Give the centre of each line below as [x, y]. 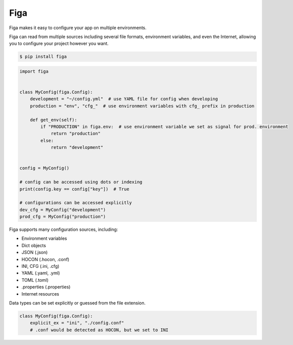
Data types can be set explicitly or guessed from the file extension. [77, 303]
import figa [34, 71]
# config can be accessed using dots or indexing [81, 182]
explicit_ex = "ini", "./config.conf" [77, 323]
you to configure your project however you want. [59, 43]
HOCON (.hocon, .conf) [45, 259]
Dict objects [34, 245]
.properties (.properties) [46, 287]
